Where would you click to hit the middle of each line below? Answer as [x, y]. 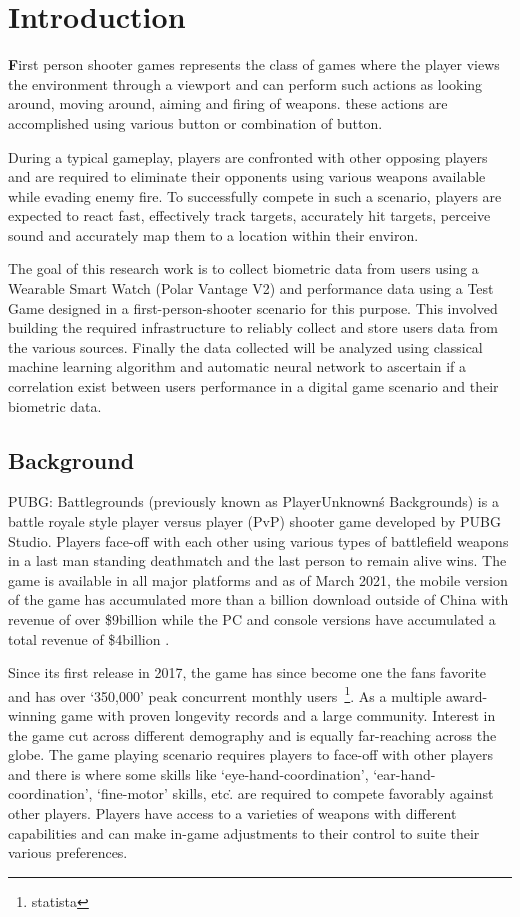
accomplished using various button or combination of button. [195, 122]
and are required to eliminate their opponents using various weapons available [247, 176]
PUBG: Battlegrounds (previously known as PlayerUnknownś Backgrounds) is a [253, 501]
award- [466, 695]
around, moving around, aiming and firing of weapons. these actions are [228, 103]
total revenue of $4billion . [89, 638]
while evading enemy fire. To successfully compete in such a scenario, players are [255, 195]
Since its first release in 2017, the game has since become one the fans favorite [247, 672]
